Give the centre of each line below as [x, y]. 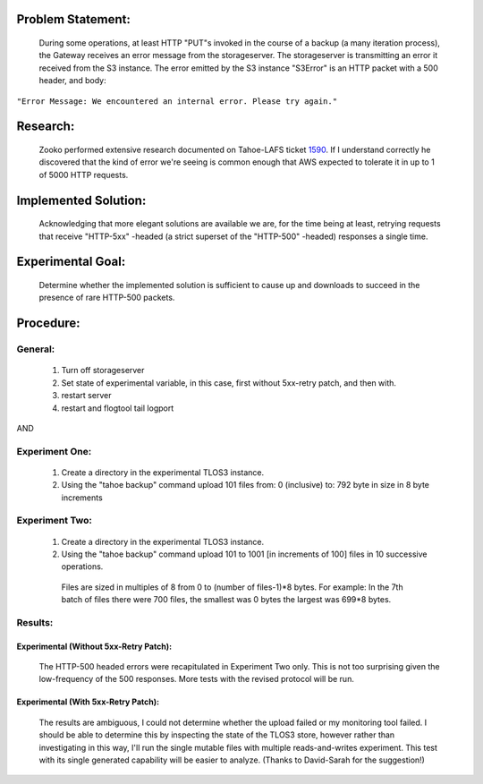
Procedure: [48, 324]
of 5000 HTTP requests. [84, 175]
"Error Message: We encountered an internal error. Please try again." [177, 101]
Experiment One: [54, 451]
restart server [86, 396]
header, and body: [72, 81]
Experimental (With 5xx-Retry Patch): [88, 702]
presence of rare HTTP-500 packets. [107, 298]
